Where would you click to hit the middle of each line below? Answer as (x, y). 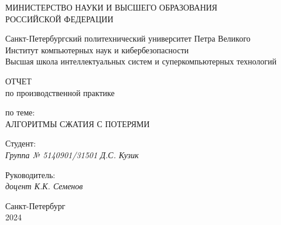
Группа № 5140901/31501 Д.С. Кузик (72, 154)
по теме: (20, 112)
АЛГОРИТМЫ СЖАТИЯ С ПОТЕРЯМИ (78, 123)
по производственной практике (60, 92)
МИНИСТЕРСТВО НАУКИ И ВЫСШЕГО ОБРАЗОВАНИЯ (112, 7)
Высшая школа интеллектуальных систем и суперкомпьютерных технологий (141, 61)
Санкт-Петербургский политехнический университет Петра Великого (128, 38)
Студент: (21, 143)
